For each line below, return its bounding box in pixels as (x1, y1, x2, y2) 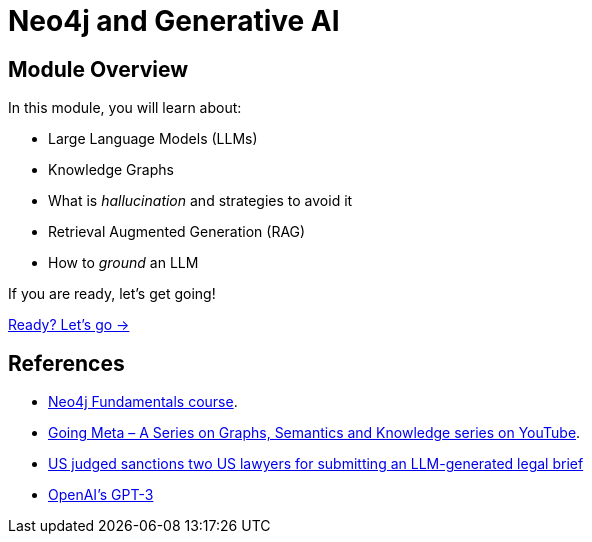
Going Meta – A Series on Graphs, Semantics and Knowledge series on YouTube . (48, 424, 581, 442)
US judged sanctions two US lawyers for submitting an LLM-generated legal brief (48, 455, 584, 473)
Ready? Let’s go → (8, 316, 130, 334)
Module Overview (8, 56, 189, 82)
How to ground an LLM (48, 254, 199, 272)
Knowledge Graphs (48, 161, 174, 179)
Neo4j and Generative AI (8, 4, 340, 38)
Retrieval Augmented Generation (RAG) (48, 223, 306, 241)
